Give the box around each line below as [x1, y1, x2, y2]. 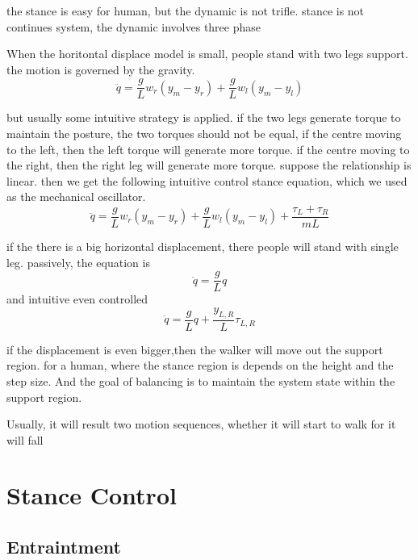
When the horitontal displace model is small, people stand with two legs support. [6, 45, 408, 62]
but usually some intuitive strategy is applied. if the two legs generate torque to [6, 109, 401, 126]
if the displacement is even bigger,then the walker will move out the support [6, 341, 383, 357]
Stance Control [6, 479, 177, 512]
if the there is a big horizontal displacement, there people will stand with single [6, 238, 399, 255]
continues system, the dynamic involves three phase [6, 18, 261, 35]
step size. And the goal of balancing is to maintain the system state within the [6, 372, 395, 389]
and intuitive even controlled [6, 290, 148, 307]
